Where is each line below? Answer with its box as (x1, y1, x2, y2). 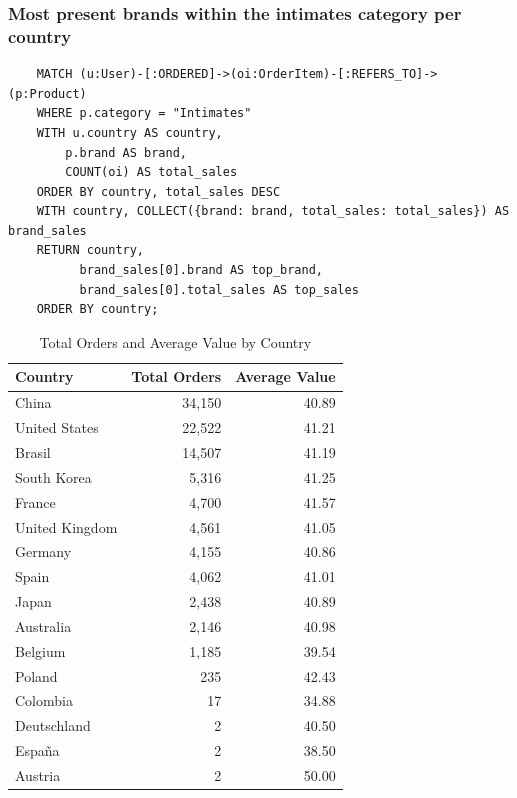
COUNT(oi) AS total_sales (65, 165, 238, 180)
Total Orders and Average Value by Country (39, 331, 312, 352)
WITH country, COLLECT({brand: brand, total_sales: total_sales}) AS (36, 204, 510, 219)
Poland (15, 665, 58, 686)
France (15, 491, 56, 512)
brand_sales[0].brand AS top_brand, (79, 263, 323, 278)
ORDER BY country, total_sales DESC (36, 184, 281, 199)
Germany (15, 541, 72, 562)
